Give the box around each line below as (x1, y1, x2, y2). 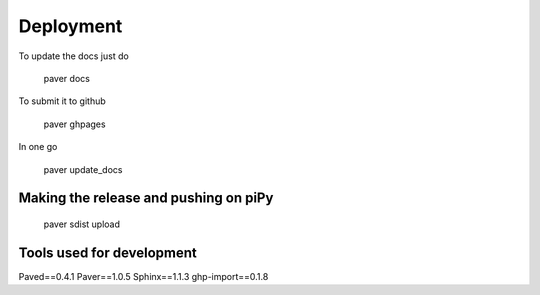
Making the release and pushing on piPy (18, 190, 274, 207)
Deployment (18, 15, 123, 37)
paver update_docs (43, 163, 123, 175)
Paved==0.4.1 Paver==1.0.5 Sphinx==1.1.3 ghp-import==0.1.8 (18, 270, 269, 282)
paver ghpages (43, 118, 106, 130)
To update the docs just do (18, 50, 129, 62)
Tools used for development (18, 244, 197, 261)
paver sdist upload (43, 218, 120, 230)
